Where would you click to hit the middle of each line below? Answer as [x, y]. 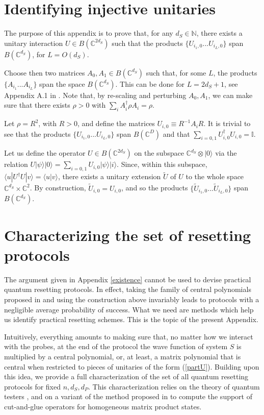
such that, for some [176, 72]
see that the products [37, 133]
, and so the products [155, 188]
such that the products [147, 43]
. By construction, [58, 188]
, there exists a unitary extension [110, 176]
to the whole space [215, 176]
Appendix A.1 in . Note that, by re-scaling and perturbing [95, 95]
